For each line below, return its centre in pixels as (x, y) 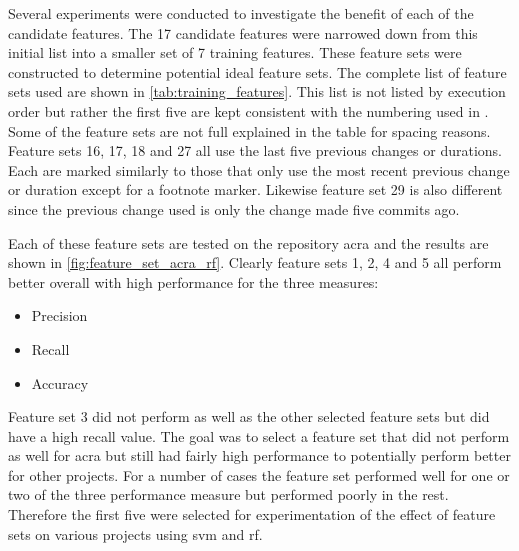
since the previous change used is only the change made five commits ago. (234, 208)
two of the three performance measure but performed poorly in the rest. (228, 494)
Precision (59, 315)
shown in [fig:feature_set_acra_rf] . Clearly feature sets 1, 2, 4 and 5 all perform (255, 262)
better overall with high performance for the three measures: (193, 281)
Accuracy (60, 382)
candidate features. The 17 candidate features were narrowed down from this (243, 32)
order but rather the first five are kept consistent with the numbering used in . (248, 110)
